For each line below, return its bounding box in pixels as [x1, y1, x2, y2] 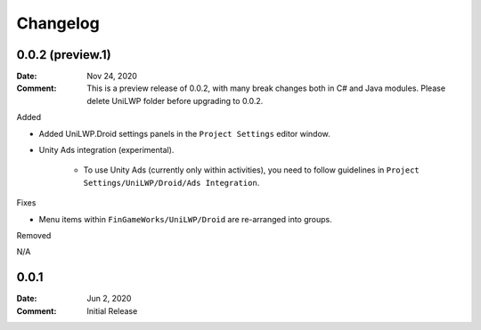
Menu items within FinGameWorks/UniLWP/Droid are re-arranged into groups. [38, 213, 333, 224]
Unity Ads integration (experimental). [38, 145, 175, 156]
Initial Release [86, 305, 138, 316]
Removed [16, 229, 52, 240]
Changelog [16, 13, 100, 33]
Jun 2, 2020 [86, 294, 132, 304]
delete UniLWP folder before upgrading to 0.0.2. [86, 95, 264, 106]
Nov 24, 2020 [86, 71, 138, 82]
